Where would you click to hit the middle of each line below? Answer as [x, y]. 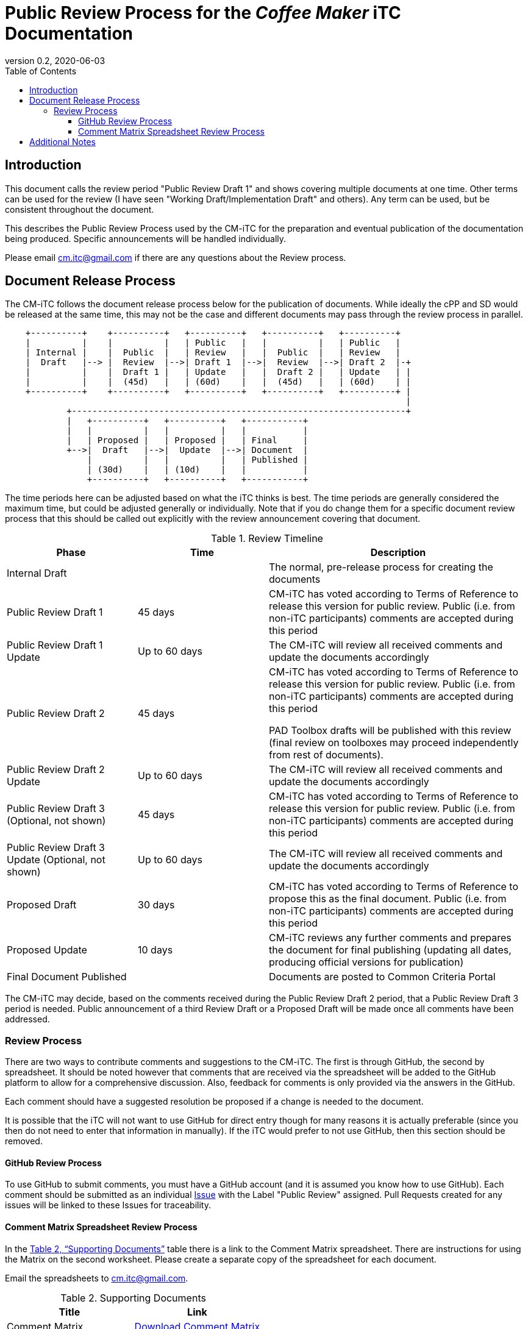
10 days [155, 950]
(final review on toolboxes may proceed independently [394, 743]
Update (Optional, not [56, 860]
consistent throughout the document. [80, 209]
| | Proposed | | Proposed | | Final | [187, 440]
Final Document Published [67, 977]
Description [398, 553]
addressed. [27, 1019]
